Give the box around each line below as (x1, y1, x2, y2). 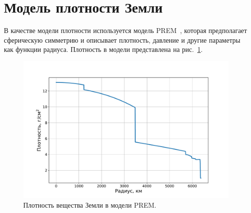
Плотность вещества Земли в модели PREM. (23, 199, 157, 210)
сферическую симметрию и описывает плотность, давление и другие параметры (4, 34, 240, 45)
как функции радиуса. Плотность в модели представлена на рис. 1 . (4, 44, 203, 54)
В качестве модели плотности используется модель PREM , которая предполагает (4, 25, 247, 35)
